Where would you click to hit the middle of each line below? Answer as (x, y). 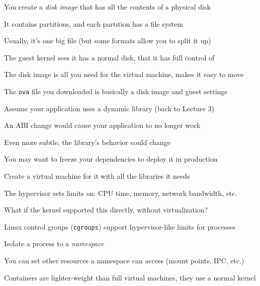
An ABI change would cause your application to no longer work (102, 125)
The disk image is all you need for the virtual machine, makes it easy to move (124, 74)
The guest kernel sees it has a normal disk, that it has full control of (109, 57)
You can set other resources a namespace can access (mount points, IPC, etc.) (124, 261)
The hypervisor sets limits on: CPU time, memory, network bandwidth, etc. (121, 193)
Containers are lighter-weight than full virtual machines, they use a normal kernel (130, 277)
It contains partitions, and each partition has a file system (94, 23)
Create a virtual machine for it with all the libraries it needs (97, 176)
